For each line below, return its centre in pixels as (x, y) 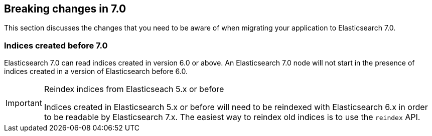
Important (24, 103)
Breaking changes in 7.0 (65, 9)
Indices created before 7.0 (56, 45)
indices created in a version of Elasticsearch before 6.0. (96, 71)
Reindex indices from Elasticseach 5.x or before (134, 89)
